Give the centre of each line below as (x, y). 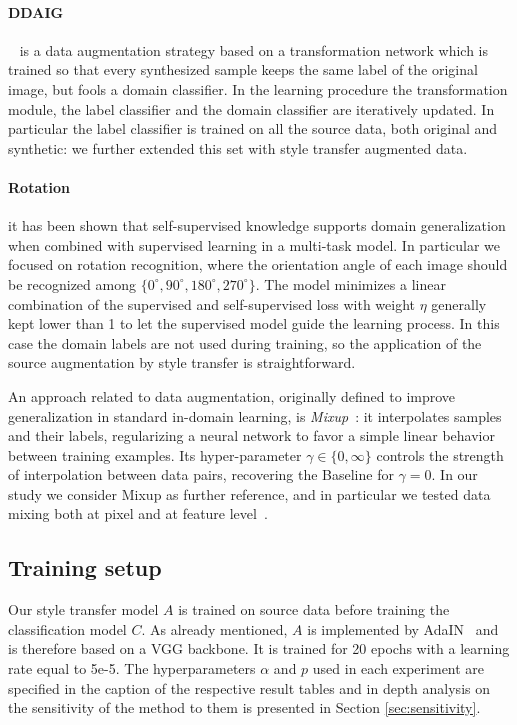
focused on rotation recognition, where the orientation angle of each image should (258, 264)
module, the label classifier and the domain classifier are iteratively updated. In (251, 108)
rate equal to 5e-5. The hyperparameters (132, 668)
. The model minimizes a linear (350, 283)
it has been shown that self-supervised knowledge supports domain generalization (257, 225)
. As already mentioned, (214, 628)
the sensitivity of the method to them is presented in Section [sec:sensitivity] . (244, 707)
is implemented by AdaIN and (403, 628)
